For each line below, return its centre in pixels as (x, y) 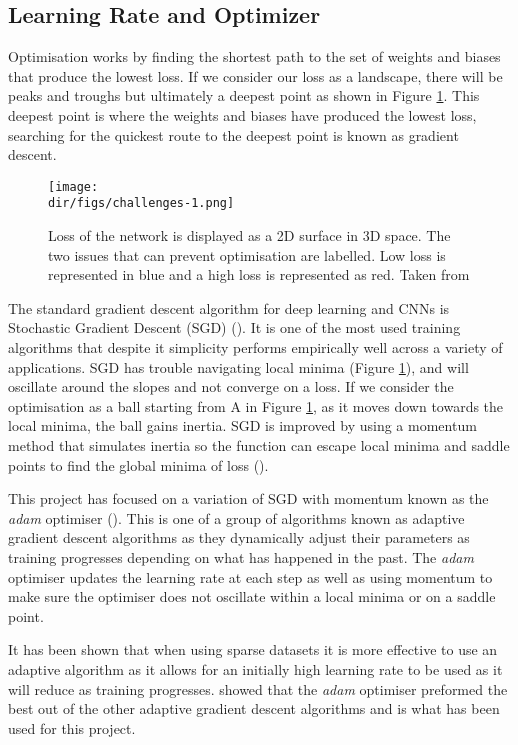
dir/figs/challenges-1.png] (141, 203)
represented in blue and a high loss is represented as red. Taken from (259, 274)
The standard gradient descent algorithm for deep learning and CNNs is (229, 307)
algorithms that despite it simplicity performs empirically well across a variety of (255, 347)
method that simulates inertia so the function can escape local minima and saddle (259, 445)
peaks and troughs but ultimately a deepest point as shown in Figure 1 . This (244, 95)
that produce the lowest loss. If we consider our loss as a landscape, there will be (255, 75)
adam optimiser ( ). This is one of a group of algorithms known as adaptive (236, 517)
